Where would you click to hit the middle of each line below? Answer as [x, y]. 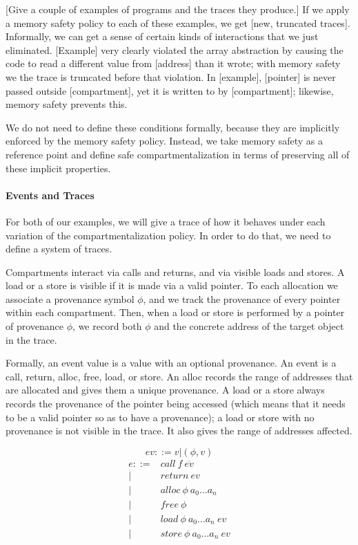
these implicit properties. [58, 168]
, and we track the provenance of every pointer [242, 298]
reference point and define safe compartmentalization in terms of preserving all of [178, 154]
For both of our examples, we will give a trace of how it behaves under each [166, 221]
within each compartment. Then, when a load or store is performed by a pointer [175, 312]
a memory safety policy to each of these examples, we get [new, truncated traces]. [178, 22]
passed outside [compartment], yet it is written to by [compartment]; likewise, [170, 90]
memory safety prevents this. [67, 104]
